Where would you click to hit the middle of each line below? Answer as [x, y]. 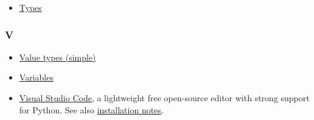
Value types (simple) [58, 57]
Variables [36, 77]
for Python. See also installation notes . [91, 109]
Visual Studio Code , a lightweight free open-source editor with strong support [164, 98]
